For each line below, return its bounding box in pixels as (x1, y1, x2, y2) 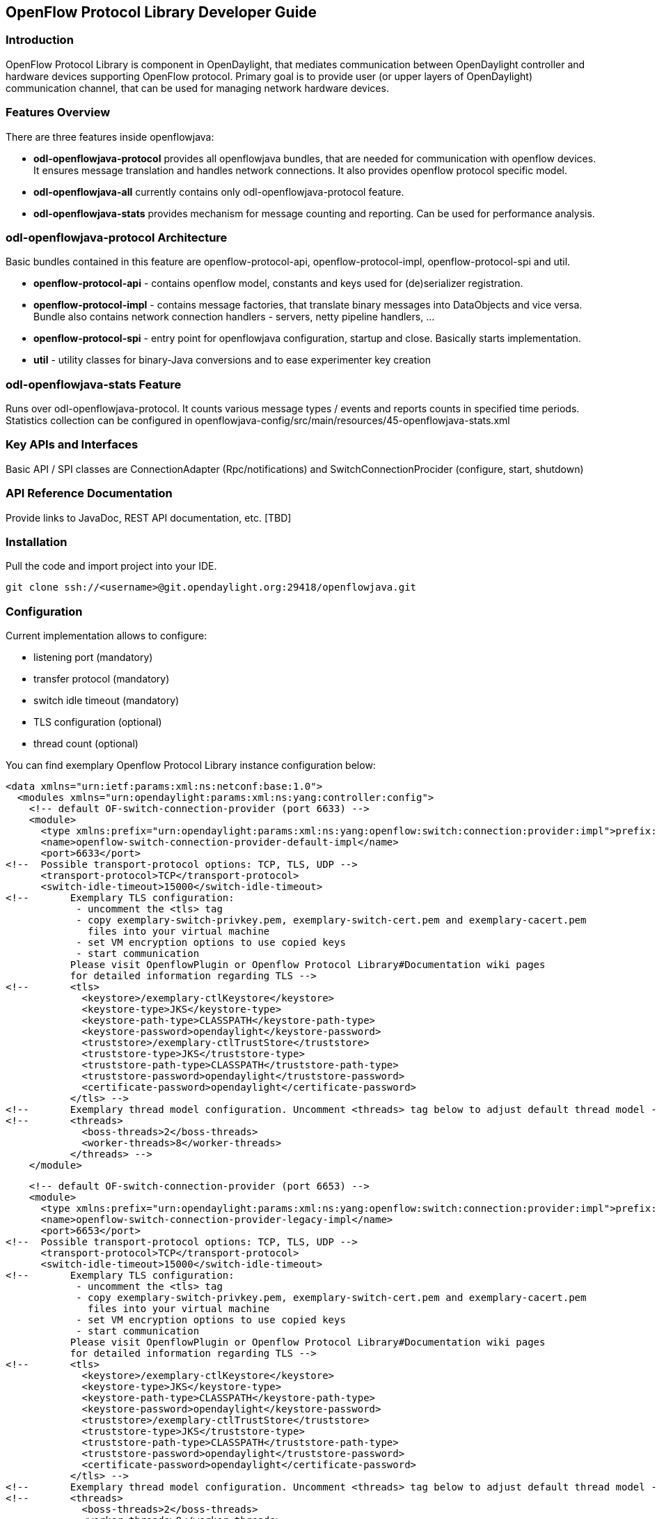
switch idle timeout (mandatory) (33, 694, 180, 707)
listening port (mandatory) (33, 651, 153, 664)
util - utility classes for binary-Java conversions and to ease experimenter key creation (33, 354, 432, 366)
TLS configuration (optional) (33, 716, 162, 729)
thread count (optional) (33, 738, 138, 750)
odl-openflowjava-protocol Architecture (6, 230, 228, 244)
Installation (6, 534, 68, 549)
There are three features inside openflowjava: (6, 130, 214, 143)
